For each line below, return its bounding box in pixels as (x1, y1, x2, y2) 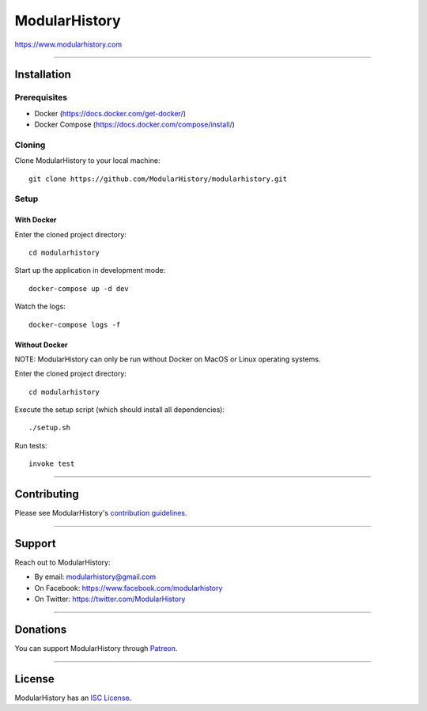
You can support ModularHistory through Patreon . (14, 644, 178, 653)
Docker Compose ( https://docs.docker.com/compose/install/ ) (34, 119, 235, 130)
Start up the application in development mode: (14, 266, 166, 275)
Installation (14, 68, 71, 81)
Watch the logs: (14, 301, 66, 312)
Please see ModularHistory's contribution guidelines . (14, 509, 187, 518)
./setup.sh (28, 423, 71, 433)
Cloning (14, 139, 46, 150)
